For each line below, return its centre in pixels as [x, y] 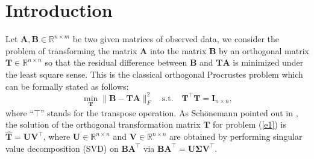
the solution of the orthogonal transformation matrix [103, 124]
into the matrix [178, 50]
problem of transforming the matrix [71, 50]
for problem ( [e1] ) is [250, 124]
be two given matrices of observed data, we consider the [176, 39]
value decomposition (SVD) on [62, 148]
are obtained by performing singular [236, 136]
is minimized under [268, 62]
